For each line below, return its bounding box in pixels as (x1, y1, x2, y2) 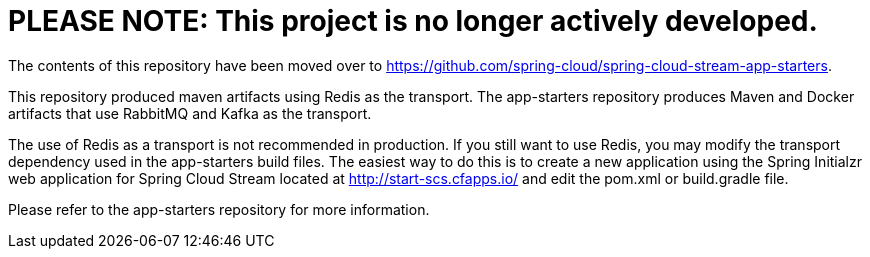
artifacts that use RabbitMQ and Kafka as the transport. (8, 104, 372, 122)
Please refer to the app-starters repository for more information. (8, 200, 430, 218)
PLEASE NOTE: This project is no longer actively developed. (8, 4, 818, 38)
